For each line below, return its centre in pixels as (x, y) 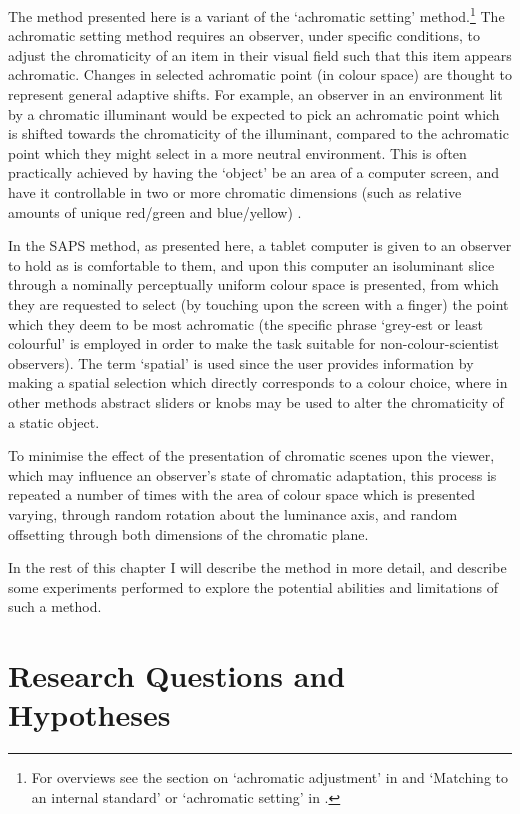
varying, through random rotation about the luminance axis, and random (233, 513)
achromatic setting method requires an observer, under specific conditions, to (244, 35)
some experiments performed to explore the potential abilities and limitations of (253, 586)
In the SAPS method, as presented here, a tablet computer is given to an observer (260, 245)
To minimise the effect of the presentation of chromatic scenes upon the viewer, (251, 455)
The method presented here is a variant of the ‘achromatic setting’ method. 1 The (256, 14)
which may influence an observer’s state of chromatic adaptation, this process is (252, 474)
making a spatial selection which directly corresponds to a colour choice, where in (258, 382)
